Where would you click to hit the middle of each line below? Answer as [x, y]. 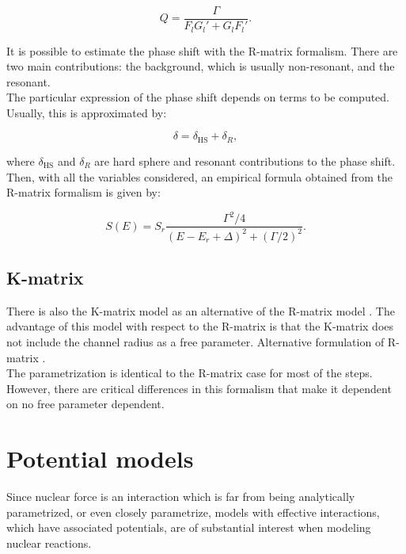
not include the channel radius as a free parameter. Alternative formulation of [195, 342]
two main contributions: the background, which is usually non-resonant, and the [201, 66]
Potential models [100, 458]
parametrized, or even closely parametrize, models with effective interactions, [193, 512]
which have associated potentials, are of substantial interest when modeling [189, 527]
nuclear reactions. [49, 543]
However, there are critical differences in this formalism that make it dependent [199, 388]
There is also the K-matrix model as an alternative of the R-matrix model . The [201, 310]
